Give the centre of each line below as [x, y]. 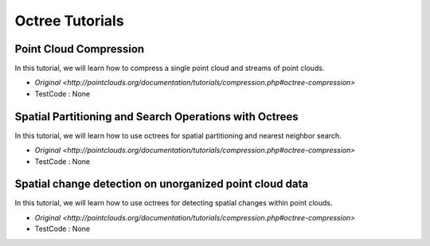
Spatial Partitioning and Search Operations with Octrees [156, 117]
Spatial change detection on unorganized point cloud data [162, 184]
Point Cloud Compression [80, 49]
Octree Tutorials [69, 21]
